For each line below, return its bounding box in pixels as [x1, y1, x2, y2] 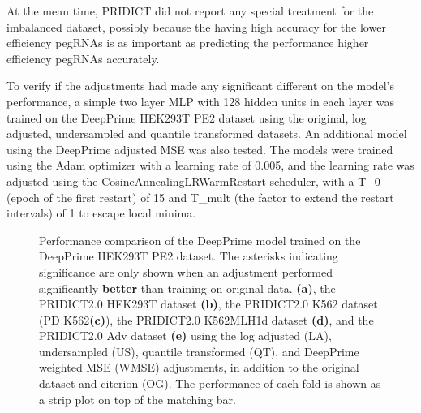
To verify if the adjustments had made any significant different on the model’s [6, 77, 394, 94]
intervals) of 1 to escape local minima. [6, 204, 196, 222]
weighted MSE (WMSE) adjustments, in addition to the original [39, 359, 359, 376]
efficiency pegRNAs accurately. [6, 49, 160, 67]
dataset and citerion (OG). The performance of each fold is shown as [39, 375, 381, 392]
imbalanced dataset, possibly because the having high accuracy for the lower [6, 18, 386, 35]
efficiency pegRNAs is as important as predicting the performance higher [6, 34, 369, 51]
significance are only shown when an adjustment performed [39, 263, 333, 280]
